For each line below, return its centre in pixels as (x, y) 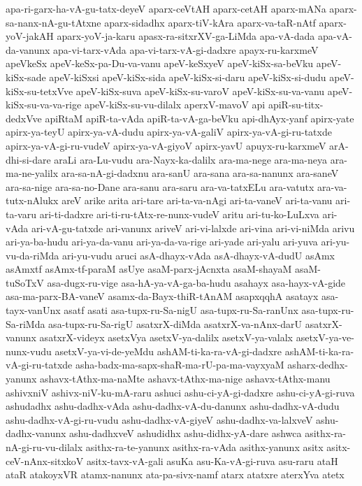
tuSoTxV (25, 282)
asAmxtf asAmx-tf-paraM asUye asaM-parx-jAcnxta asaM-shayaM (149, 269)
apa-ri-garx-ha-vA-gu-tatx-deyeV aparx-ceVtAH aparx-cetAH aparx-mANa (166, 8)
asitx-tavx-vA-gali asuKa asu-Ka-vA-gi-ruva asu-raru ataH (212, 460)
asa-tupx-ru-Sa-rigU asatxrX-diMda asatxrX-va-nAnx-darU (175, 323)
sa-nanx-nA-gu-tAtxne (53, 22)
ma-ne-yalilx (32, 173)
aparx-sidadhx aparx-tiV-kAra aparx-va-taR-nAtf (210, 22)
